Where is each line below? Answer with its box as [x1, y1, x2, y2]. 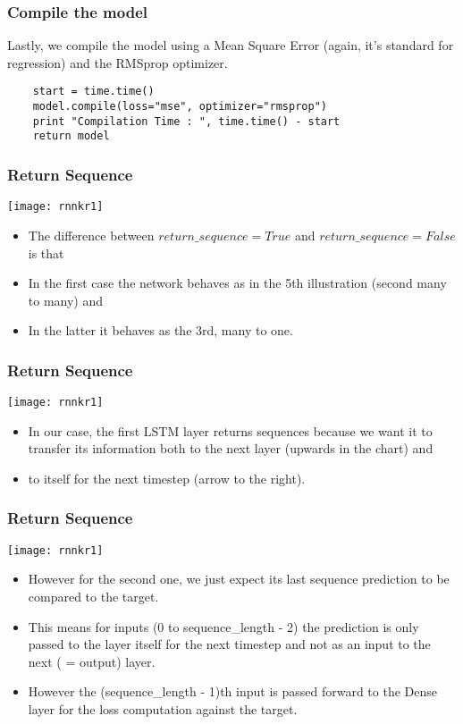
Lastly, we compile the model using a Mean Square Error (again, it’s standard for [7, 36, 454, 55]
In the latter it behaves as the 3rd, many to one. [28, 321, 293, 340]
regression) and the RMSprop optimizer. [7, 53, 228, 72]
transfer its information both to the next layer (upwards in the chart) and [28, 439, 434, 458]
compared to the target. [28, 587, 159, 605]
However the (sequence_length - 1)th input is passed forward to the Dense [28, 682, 438, 701]
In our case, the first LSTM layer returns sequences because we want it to [28, 421, 433, 440]
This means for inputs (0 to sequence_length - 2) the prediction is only [28, 617, 419, 636]
